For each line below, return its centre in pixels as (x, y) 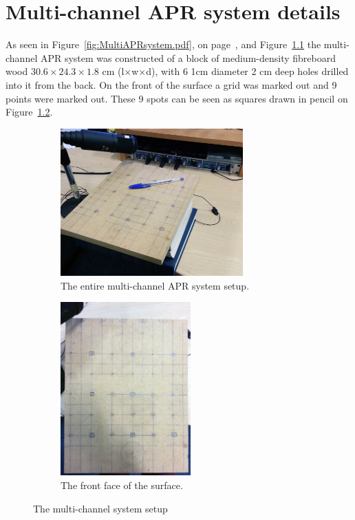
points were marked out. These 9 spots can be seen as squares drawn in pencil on (177, 98)
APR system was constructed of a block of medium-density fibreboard (188, 57)
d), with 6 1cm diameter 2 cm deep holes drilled (247, 71)
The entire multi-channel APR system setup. (155, 285)
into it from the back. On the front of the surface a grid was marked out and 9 (171, 84)
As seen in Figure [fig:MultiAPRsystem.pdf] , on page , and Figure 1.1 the (163, 44)
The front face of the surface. (122, 485)
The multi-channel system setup (100, 508)
